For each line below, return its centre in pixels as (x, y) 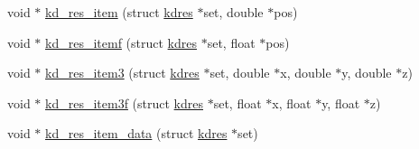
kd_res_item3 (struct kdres (122, 73)
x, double (306, 73)
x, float (292, 102)
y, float (341, 102)
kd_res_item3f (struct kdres (124, 102)
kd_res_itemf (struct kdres (121, 42)
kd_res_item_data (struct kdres (136, 133)
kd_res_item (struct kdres (119, 12)
